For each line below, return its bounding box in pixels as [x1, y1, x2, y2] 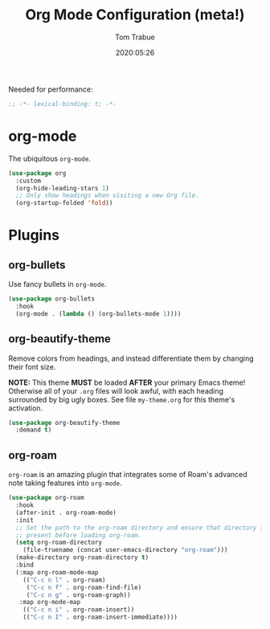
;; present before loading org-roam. [15, 531, 142, 539]
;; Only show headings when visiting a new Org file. [15, 191, 199, 200]
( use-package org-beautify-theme [8, 419, 121, 427]
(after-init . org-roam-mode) [15, 509, 117, 517]
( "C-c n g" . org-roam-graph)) [26, 590, 131, 599]
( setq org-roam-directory [15, 538, 103, 547]
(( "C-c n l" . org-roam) [22, 576, 106, 584]
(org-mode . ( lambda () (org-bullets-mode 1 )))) [15, 309, 182, 318]
